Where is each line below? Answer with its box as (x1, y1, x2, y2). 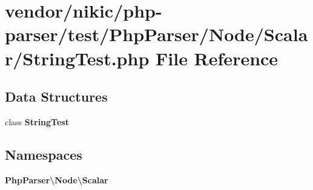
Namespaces (5, 145, 82, 163)
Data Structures (5, 87, 108, 106)
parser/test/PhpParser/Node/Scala (5, 22, 308, 47)
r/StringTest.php (5, 45, 150, 70)
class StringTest (5, 115, 69, 128)
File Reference (156, 45, 278, 70)
